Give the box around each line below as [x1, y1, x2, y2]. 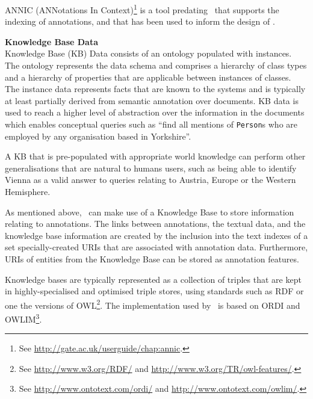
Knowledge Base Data [5, 35, 99, 48]
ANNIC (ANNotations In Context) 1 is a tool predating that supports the [5, 2, 279, 16]
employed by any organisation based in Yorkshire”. [5, 129, 191, 142]
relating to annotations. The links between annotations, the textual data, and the [5, 217, 306, 230]
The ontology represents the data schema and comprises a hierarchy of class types [5, 59, 307, 72]
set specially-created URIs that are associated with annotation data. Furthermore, [5, 241, 308, 253]
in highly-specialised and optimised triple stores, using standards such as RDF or [5, 285, 304, 297]
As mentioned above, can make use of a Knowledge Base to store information [5, 205, 294, 218]
